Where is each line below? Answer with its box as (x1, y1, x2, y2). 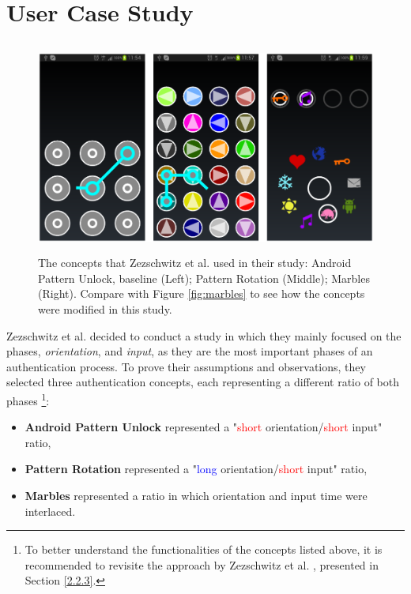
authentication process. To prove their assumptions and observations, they (6, 358, 366, 374)
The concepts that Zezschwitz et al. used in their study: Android (38, 254, 352, 271)
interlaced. (25, 502, 76, 519)
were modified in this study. (38, 301, 172, 318)
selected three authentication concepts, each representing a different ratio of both (6, 374, 400, 390)
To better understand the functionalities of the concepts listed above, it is (25, 541, 383, 558)
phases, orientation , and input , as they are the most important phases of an (6, 343, 373, 359)
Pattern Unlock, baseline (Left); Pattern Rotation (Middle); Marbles (38, 269, 370, 286)
